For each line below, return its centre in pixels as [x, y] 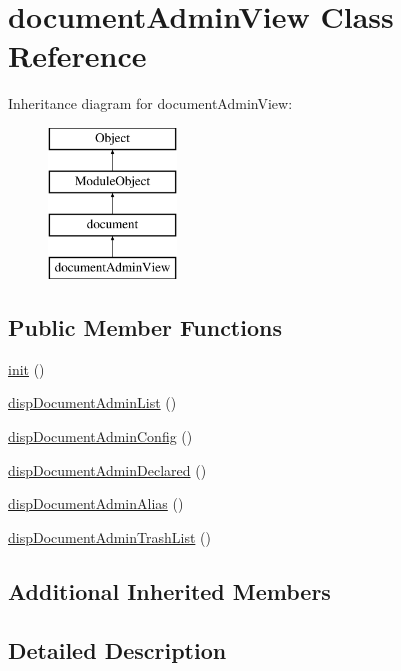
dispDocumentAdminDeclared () [107, 469]
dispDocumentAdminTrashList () [109, 536]
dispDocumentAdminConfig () [100, 436]
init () [26, 368]
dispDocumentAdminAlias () [96, 503]
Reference [77, 55]
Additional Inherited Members [169, 590]
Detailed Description [117, 649]
